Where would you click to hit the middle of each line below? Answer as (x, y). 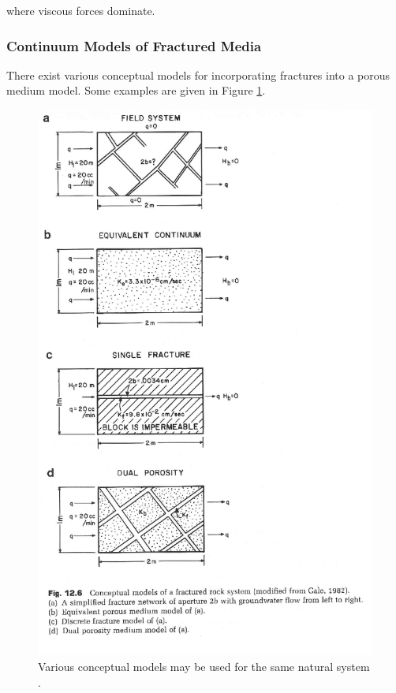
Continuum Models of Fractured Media (134, 45)
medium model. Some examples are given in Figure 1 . (136, 90)
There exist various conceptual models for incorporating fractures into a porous (198, 75)
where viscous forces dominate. (81, 10)
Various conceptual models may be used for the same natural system (204, 667)
